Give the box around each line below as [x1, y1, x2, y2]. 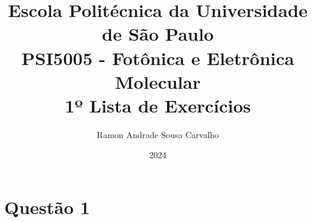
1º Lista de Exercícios [65, 92, 251, 117]
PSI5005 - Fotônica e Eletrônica [21, 45, 294, 70]
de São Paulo [102, 21, 214, 46]
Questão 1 [4, 195, 90, 220]
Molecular [115, 69, 201, 94]
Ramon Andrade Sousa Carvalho [96, 128, 219, 140]
